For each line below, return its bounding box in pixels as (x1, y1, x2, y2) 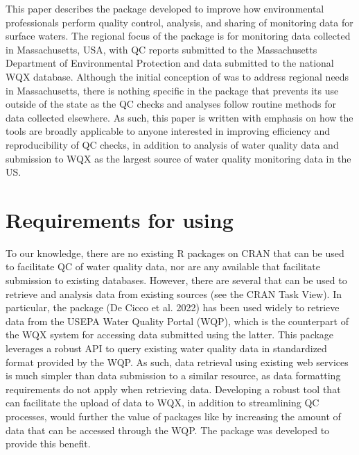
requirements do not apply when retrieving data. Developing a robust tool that (6, 381, 341, 396)
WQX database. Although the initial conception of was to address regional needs (6, 69, 349, 83)
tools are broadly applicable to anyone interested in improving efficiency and (6, 124, 331, 138)
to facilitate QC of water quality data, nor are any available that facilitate (6, 259, 320, 274)
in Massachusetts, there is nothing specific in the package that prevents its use (6, 83, 339, 97)
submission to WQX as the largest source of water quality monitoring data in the (6, 151, 351, 165)
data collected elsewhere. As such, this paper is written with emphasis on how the (6, 110, 353, 124)
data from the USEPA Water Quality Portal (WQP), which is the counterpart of (6, 313, 349, 328)
